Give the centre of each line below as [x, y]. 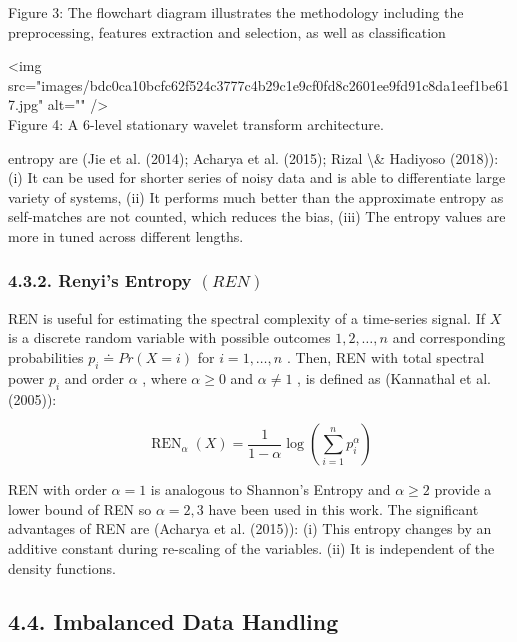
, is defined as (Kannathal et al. [394, 377]
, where [164, 377]
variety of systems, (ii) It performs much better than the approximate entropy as [256, 196]
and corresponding [449, 337]
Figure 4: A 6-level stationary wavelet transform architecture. [196, 123]
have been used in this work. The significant [343, 508]
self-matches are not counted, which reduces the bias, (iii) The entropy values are [257, 216]
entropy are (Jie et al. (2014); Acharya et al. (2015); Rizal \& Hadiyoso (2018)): [253, 157]
